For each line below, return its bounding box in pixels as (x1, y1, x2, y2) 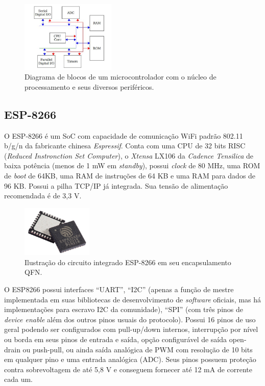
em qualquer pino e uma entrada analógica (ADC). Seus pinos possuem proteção (4, 354, 256, 365)
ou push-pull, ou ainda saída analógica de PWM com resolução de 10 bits (22, 344, 253, 354)
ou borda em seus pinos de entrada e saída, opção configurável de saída (4, 333, 227, 344)
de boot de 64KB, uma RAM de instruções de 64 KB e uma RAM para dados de (4, 170, 256, 181)
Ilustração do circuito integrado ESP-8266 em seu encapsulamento (25, 256, 231, 267)
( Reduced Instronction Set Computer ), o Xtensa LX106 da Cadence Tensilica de (4, 150, 253, 161)
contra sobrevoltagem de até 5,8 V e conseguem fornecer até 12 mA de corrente (4, 364, 253, 374)
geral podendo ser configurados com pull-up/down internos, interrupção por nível (4, 324, 258, 334)
